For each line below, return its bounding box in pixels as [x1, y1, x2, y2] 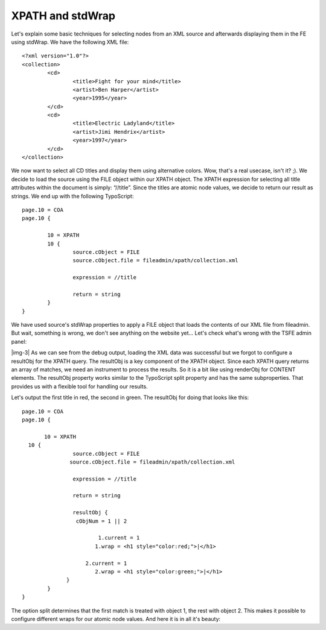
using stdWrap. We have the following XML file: [11, 38, 129, 45]
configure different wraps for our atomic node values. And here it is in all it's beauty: [11, 615, 221, 622]
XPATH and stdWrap [11, 9, 116, 22]
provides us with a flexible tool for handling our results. [11, 383, 148, 390]
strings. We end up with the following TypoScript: [11, 192, 134, 200]
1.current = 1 [98, 534, 140, 541]
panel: [11, 338, 27, 345]
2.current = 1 [85, 559, 127, 567]
